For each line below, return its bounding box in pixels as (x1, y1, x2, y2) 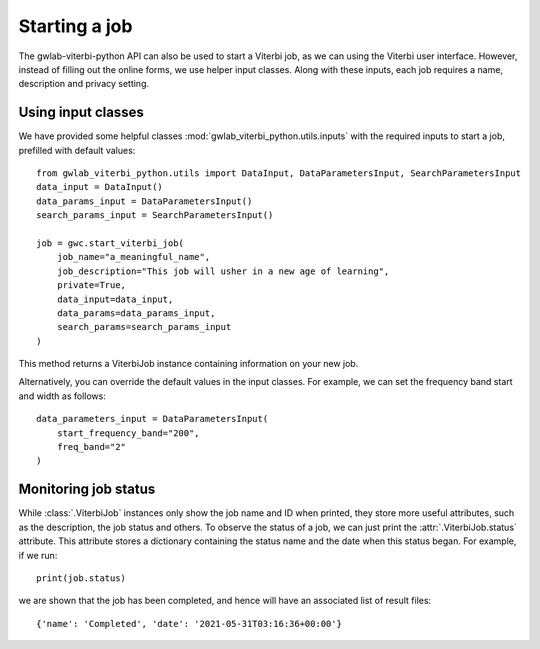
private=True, (56, 280, 127, 291)
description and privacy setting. (18, 78, 150, 90)
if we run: (18, 549, 58, 561)
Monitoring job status (18, 481, 156, 498)
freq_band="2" (56, 441, 127, 453)
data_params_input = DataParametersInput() (36, 195, 253, 207)
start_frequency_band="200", (56, 427, 200, 439)
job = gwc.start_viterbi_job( (36, 237, 185, 249)
